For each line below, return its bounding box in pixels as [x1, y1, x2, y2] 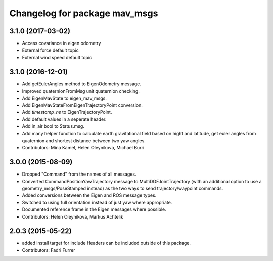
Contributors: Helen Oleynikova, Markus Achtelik [22, 213, 123, 220]
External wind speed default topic [22, 54, 93, 60]
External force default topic [22, 47, 79, 53]
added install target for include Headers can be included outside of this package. [22, 240, 191, 246]
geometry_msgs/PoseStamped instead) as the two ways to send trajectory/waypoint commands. [22, 185, 223, 191]
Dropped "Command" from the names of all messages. [22, 171, 136, 177]
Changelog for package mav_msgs [9, 8, 158, 19]
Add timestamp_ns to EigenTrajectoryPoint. [22, 109, 112, 115]
